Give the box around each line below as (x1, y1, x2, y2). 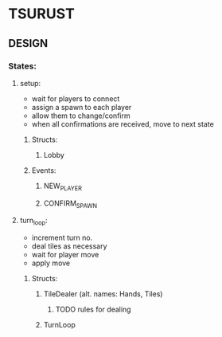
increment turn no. (31, 233, 93, 243)
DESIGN (8, 37, 49, 50)
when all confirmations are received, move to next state (31, 119, 215, 128)
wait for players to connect (31, 93, 120, 104)
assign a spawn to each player (31, 102, 132, 112)
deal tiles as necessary (31, 241, 107, 251)
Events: (31, 165, 56, 175)
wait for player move (31, 250, 99, 260)
